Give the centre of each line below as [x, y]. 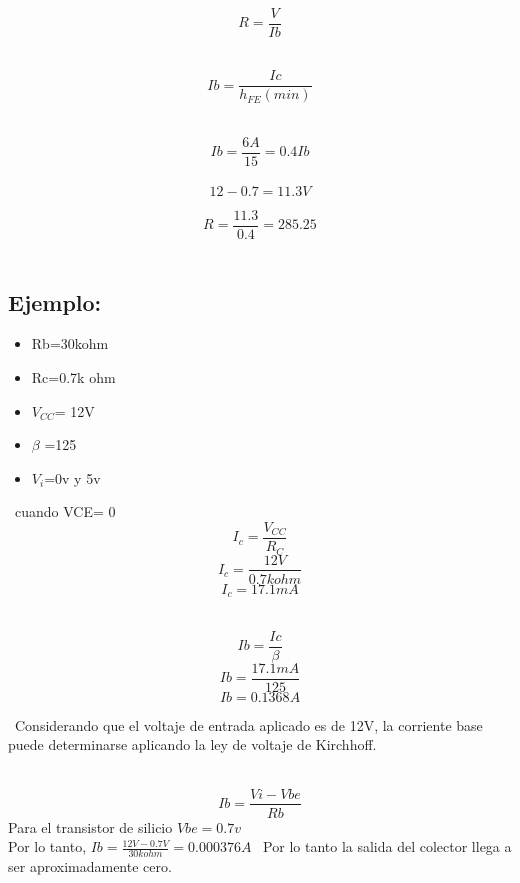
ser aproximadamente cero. [90, 866]
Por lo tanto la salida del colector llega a [387, 846]
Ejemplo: [55, 301]
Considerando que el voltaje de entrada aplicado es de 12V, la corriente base [248, 724]
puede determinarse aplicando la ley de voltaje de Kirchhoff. [192, 744]
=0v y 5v [72, 477]
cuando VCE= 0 [65, 511]
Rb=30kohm [70, 343]
